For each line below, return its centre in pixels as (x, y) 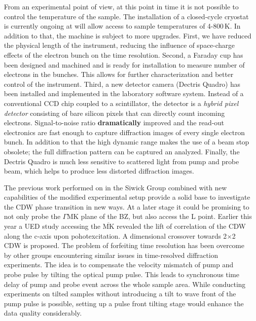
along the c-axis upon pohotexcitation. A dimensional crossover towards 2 (115, 235)
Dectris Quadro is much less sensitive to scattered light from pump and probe (122, 161)
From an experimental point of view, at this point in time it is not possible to (121, 6)
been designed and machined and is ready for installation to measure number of (125, 64)
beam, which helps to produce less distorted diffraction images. (99, 171)
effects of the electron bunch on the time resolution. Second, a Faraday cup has (124, 54)
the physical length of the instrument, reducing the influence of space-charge (119, 45)
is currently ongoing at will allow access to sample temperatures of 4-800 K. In (122, 26)
